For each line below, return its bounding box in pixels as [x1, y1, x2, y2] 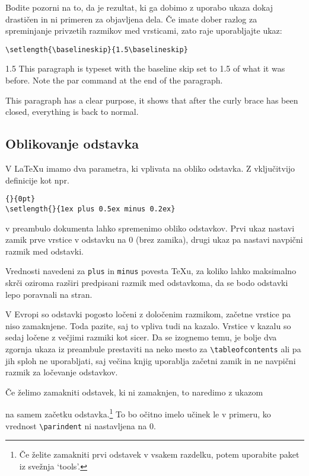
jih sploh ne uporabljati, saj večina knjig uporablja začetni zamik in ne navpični [5, 354, 296, 366]
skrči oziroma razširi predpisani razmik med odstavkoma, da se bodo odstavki [5, 276, 288, 288]
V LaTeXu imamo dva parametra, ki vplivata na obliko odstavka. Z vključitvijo [5, 162, 295, 175]
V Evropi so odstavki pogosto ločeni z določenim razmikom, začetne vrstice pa [5, 308, 291, 320]
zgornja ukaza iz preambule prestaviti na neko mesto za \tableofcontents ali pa [5, 342, 301, 355]
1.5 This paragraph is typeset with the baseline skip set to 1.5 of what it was [5, 62, 285, 75]
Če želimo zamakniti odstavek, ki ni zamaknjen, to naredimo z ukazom [5, 385, 263, 398]
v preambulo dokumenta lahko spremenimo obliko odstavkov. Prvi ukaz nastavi [5, 221, 295, 234]
